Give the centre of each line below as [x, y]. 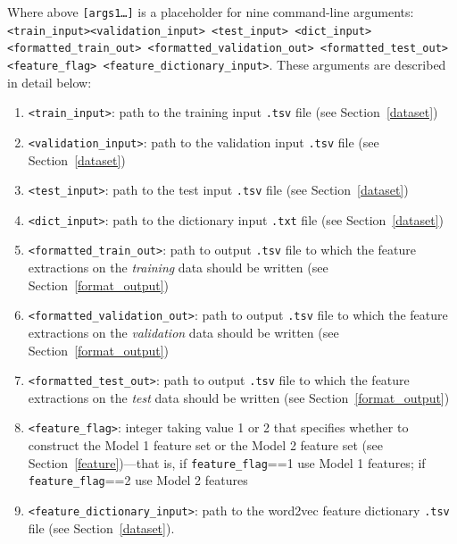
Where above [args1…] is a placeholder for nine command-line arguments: [211, 12]
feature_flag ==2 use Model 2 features [138, 480]
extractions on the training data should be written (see [178, 268]
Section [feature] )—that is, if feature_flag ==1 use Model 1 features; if [227, 462]
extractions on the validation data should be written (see [183, 332]
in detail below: [50, 82]
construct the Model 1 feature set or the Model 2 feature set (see [205, 445]
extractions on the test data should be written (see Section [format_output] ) [239, 397]
